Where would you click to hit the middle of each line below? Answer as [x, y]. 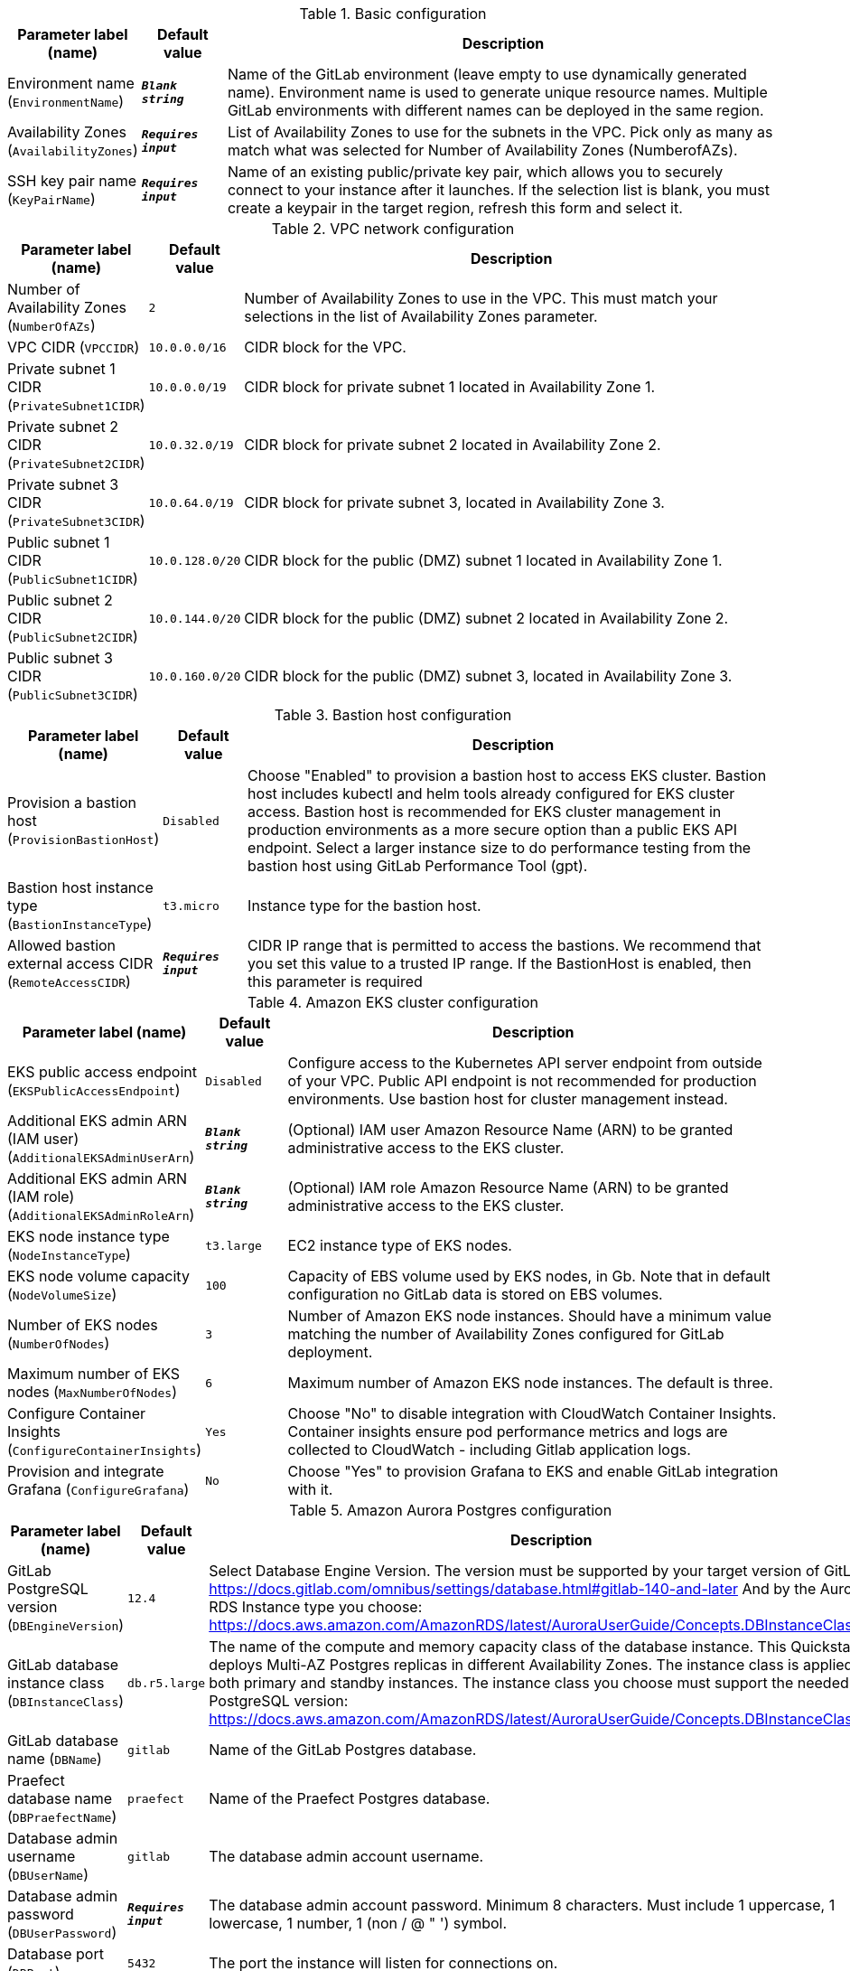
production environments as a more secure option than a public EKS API [493, 830]
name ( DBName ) [55, 1759]
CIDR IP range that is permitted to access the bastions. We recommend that [504, 945]
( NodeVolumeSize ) [62, 1294]
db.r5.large [167, 1683]
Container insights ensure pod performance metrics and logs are [508, 1431]
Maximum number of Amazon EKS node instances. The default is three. [530, 1383]
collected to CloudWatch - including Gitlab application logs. [489, 1450]
